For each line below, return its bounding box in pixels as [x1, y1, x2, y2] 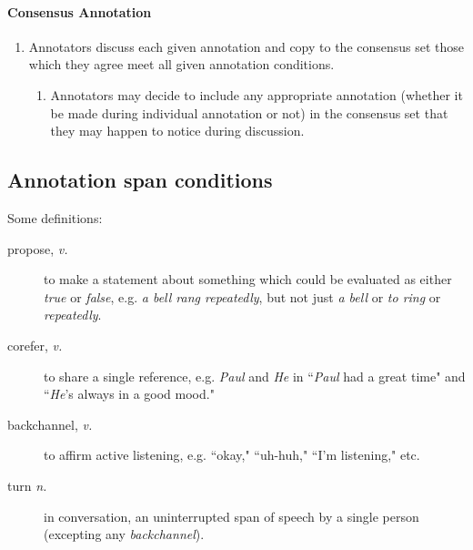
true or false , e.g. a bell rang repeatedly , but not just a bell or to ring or [44, 287, 441, 306]
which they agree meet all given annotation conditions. [28, 55, 335, 74]
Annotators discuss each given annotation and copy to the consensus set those [28, 36, 465, 56]
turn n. [7, 475, 47, 494]
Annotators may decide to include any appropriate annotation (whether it [50, 85, 463, 104]
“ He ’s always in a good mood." [44, 384, 215, 403]
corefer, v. [7, 335, 63, 354]
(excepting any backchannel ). [44, 525, 205, 544]
